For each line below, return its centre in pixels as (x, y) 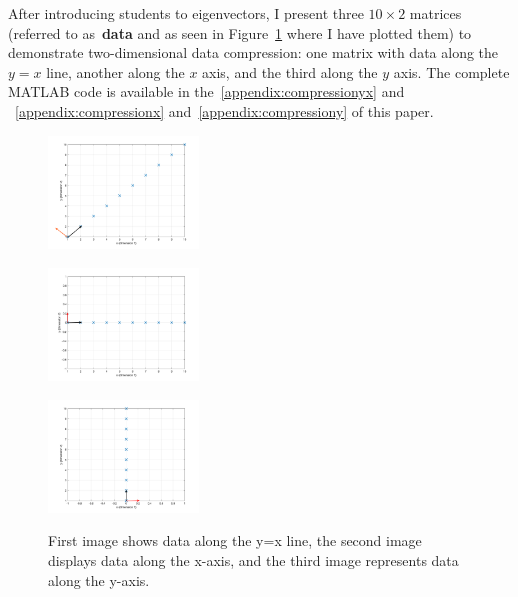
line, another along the (115, 71)
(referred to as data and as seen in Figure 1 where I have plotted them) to (240, 32)
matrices (435, 13)
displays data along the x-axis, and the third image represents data (253, 560)
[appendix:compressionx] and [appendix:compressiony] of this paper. (224, 110)
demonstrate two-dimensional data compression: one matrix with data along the (253, 52)
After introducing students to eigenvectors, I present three (186, 13)
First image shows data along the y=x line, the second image (235, 540)
